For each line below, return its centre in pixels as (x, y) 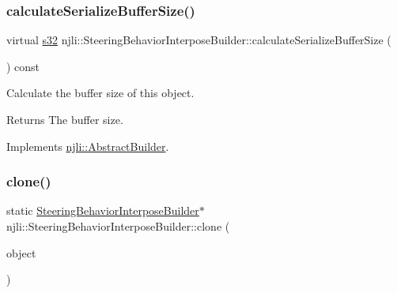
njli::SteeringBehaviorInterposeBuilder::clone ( (118, 226)
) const (23, 66)
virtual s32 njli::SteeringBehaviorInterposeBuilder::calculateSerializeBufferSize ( (199, 40)
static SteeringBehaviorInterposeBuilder (103, 210)
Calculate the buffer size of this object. (100, 93)
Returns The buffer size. (65, 119)
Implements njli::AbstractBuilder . (88, 146)
